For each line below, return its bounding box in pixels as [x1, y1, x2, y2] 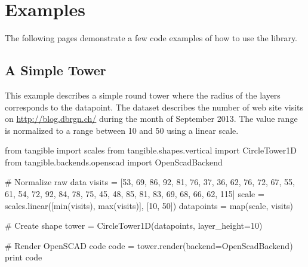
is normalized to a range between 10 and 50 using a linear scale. [5, 124, 239, 136]
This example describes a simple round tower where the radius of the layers [5, 88, 281, 101]
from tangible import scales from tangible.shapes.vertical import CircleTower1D [5, 144, 297, 156]
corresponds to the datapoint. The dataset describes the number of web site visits [5, 100, 304, 113]
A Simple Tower [5, 61, 106, 79]
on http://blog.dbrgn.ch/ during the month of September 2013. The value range [5, 112, 298, 125]
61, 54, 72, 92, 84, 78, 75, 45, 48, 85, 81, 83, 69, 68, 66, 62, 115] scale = [5, 188, 264, 200]
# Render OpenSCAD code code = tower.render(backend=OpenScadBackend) [5, 239, 293, 251]
